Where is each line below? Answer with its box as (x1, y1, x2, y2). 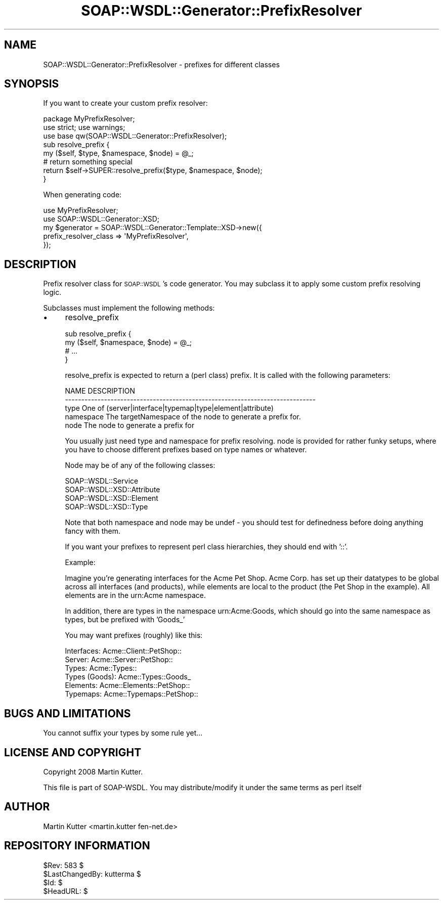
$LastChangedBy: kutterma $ (43, 869, 141, 878)
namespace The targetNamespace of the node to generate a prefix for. (65, 412, 301, 421)
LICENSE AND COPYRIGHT (4, 746, 142, 759)
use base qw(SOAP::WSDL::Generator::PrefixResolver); (43, 132, 227, 141)
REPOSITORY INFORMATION (4, 839, 150, 852)
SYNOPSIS (4, 77, 59, 91)
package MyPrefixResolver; (43, 114, 135, 123)
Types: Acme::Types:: (65, 664, 137, 673)
